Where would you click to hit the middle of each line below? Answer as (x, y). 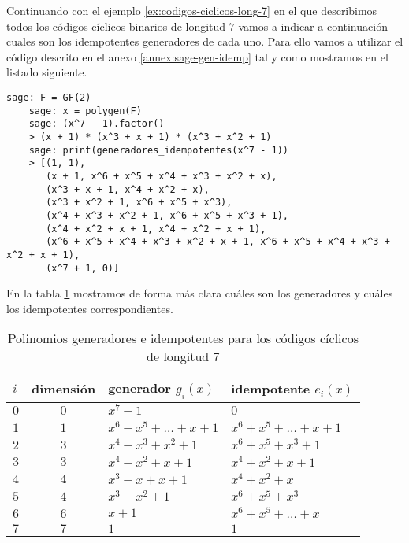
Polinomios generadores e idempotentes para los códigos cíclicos (183, 338)
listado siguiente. (47, 72)
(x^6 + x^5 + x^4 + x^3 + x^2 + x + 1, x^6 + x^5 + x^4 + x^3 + (218, 242)
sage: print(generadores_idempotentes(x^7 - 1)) (158, 150)
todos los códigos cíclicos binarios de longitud (116, 26)
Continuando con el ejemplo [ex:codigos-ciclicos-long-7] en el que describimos (192, 10)
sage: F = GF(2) (49, 97)
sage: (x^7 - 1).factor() (97, 124)
